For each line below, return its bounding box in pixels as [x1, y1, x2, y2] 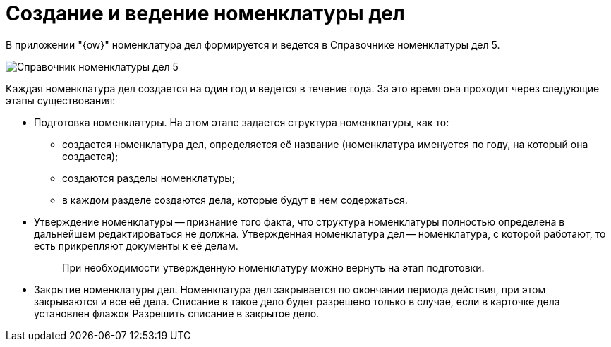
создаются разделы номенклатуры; [62, 171, 235, 184]
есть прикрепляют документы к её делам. [34, 239, 238, 252]
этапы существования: [6, 94, 116, 106]
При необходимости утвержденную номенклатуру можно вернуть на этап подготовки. [62, 261, 485, 274]
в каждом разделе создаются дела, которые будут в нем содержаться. [62, 193, 408, 206]
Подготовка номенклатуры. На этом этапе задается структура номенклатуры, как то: [34, 116, 449, 128]
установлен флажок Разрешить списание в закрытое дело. [34, 307, 320, 319]
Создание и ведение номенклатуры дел [6, 1, 405, 25]
